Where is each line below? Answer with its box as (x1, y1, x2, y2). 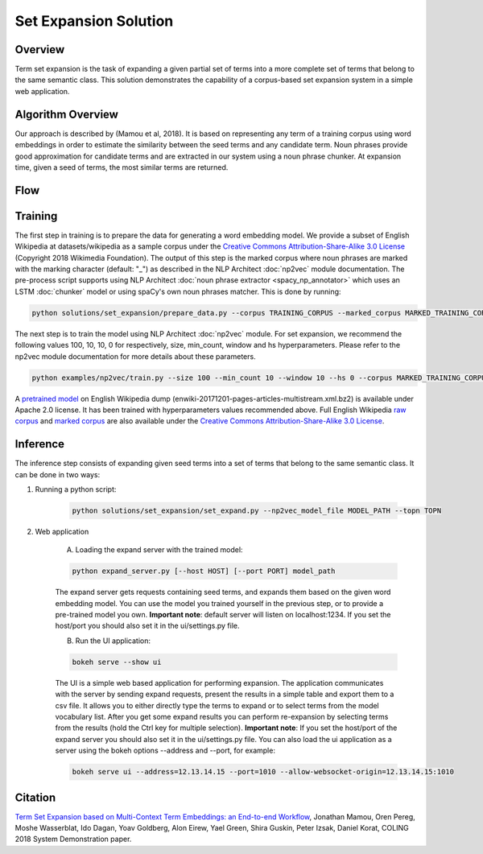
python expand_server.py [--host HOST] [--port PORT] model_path (72, 567, 336, 576)
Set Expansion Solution (14, 12, 174, 30)
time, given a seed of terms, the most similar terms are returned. (14, 162, 229, 172)
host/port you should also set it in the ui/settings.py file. (55, 621, 240, 631)
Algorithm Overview (14, 107, 118, 121)
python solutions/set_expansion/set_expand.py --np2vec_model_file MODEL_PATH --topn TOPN (72, 505, 442, 515)
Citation (14, 790, 56, 804)
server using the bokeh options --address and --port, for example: (55, 745, 275, 756)
